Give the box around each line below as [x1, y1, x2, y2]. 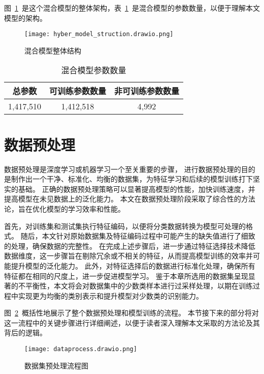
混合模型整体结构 [24, 45, 81, 55]
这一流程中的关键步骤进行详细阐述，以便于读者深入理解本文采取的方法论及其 [4, 317, 260, 328]
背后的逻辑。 [4, 327, 47, 338]
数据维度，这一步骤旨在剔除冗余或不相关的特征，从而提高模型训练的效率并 [4, 250, 253, 261]
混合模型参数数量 [61, 64, 126, 76]
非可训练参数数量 [114, 85, 179, 97]
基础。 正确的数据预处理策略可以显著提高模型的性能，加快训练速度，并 [18, 183, 255, 194]
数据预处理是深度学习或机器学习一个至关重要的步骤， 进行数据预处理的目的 [4, 163, 255, 174]
